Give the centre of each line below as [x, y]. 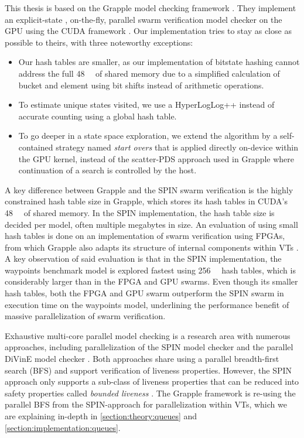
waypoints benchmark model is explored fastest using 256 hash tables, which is [150, 270]
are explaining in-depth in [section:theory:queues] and [101, 416]
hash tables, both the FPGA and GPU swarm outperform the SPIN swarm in [144, 293]
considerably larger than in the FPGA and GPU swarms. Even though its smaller [151, 281]
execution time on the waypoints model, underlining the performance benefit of [147, 304]
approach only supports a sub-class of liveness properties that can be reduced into [152, 381]
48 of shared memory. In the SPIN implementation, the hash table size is [140, 212]
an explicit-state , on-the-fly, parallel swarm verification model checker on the [144, 19]
